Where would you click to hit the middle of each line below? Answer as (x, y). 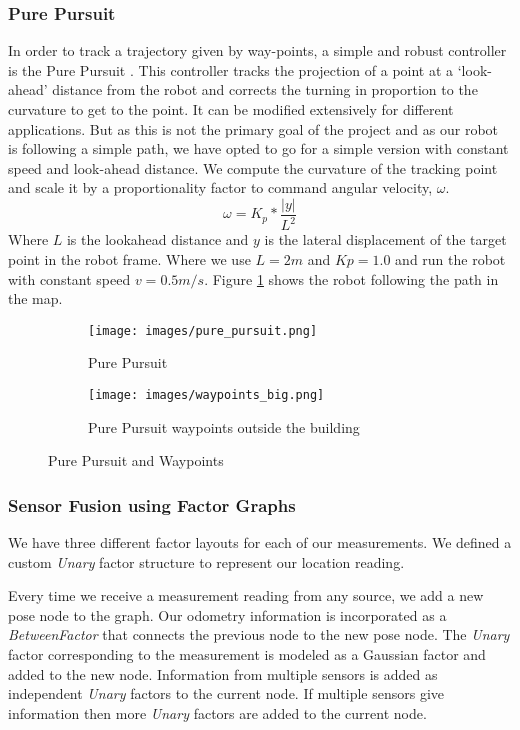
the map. (35, 298)
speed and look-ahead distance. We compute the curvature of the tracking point (253, 167)
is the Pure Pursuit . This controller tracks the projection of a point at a (231, 69)
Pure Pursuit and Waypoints (136, 460)
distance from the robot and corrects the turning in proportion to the (265, 89)
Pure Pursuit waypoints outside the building (224, 426)
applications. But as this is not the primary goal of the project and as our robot (253, 128)
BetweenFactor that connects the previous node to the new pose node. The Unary (259, 634)
